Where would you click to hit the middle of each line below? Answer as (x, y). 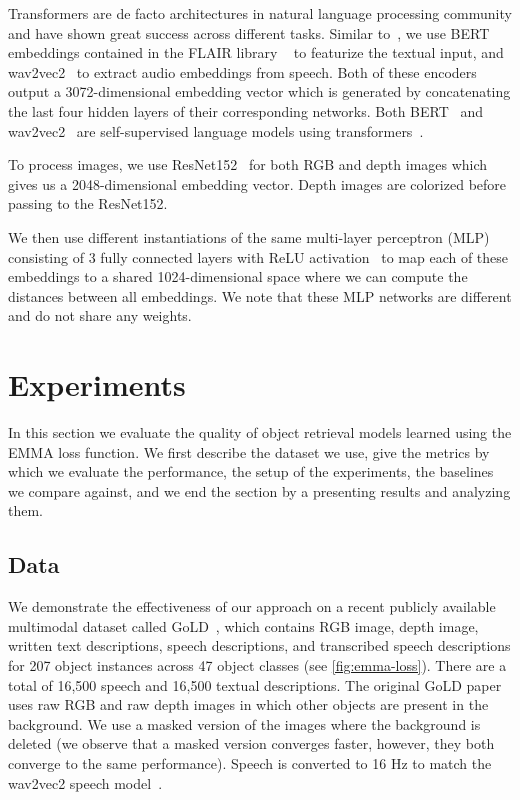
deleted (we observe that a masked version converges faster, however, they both (251, 743)
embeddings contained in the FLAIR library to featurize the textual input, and (256, 52)
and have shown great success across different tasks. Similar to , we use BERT (249, 32)
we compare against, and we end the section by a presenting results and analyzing (259, 490)
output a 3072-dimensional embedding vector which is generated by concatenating (259, 91)
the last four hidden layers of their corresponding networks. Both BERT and (246, 110)
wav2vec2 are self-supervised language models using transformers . (216, 130)
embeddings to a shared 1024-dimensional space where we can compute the (238, 276)
